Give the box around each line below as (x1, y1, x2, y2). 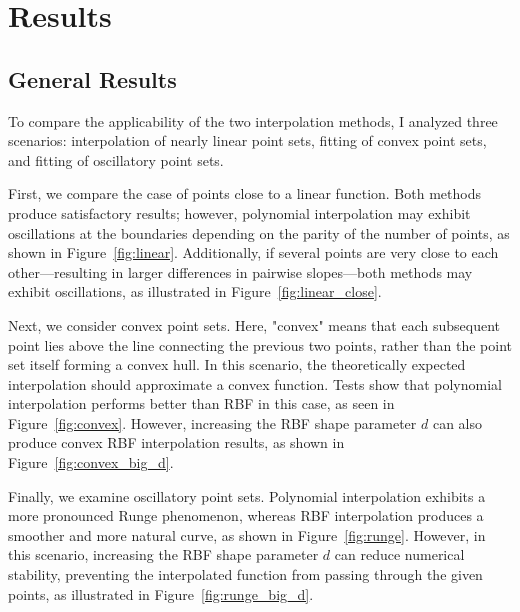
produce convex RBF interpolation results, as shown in (8, 432, 345, 453)
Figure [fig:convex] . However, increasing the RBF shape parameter (8, 412, 417, 433)
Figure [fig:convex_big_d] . (8, 452, 174, 473)
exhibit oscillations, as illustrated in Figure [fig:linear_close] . (8, 281, 382, 302)
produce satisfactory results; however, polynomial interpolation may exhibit (8, 202, 471, 223)
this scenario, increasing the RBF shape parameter (8, 544, 319, 565)
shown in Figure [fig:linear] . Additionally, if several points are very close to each (8, 242, 499, 263)
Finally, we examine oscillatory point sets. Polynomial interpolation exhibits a (8, 485, 486, 506)
